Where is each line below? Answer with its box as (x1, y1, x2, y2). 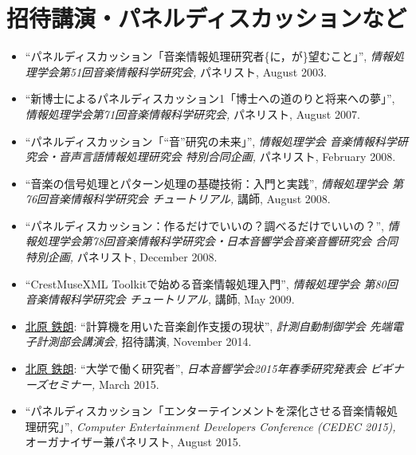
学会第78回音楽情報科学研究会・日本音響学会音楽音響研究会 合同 (58, 233, 398, 249)
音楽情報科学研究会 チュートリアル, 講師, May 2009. (25, 291, 295, 308)
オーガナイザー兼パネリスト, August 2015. (25, 433, 241, 450)
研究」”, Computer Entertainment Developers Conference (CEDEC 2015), (36, 418, 396, 434)
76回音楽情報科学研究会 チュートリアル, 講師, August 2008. (25, 190, 331, 207)
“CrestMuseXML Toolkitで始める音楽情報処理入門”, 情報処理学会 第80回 (25, 275, 398, 292)
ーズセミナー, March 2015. (25, 375, 159, 392)
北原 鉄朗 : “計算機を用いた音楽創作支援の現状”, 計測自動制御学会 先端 (25, 317, 392, 334)
